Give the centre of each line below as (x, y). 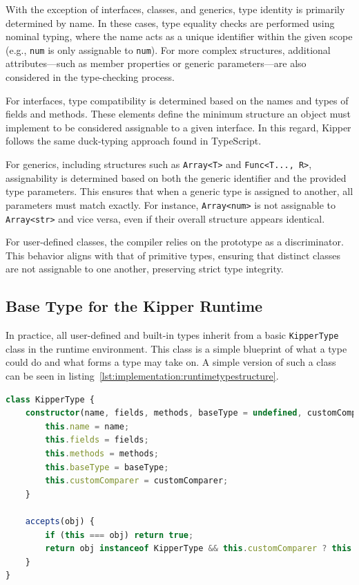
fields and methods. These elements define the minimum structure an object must (178, 114)
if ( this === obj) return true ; (119, 535)
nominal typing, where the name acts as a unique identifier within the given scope (179, 36)
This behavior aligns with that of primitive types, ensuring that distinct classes (173, 255)
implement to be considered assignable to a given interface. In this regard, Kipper (178, 127)
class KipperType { (50, 399)
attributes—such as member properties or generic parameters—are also (156, 63)
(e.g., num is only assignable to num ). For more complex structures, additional (168, 49)
